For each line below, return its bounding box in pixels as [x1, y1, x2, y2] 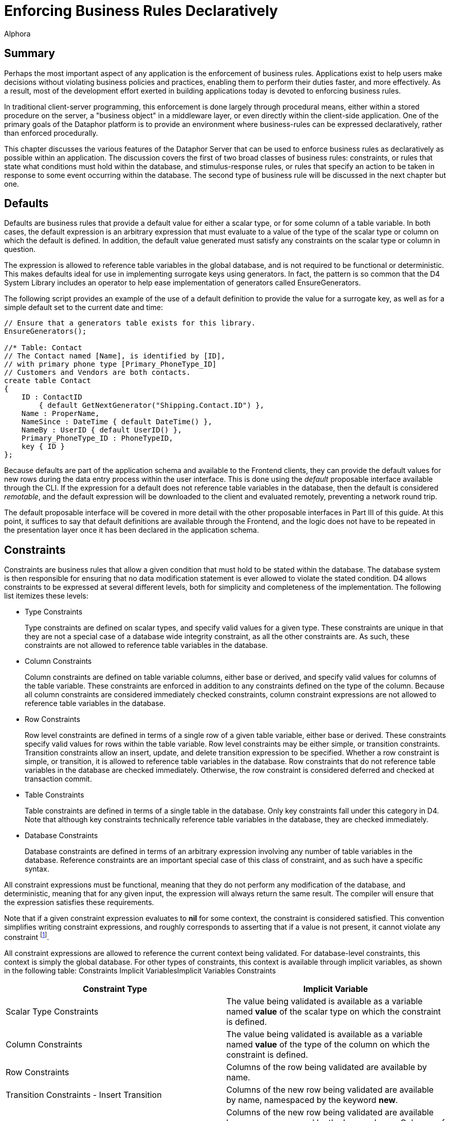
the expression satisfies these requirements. [4, 898, 154, 907]
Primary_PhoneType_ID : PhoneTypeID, [21, 434, 173, 443]
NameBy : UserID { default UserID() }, [21, 426, 182, 435]
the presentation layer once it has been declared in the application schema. [4, 526, 259, 535]
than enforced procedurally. [4, 128, 98, 137]
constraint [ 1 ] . [4, 931, 49, 942]
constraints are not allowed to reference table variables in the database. [25, 641, 268, 650]
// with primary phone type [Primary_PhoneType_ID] [4, 360, 217, 369]
